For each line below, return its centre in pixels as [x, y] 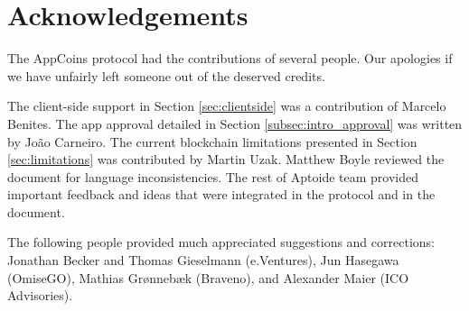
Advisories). [40, 295]
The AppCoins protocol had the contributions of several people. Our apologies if [230, 58]
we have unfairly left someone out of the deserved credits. [166, 75]
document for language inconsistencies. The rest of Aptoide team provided [213, 176]
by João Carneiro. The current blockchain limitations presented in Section [212, 141]
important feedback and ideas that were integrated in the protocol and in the [221, 194]
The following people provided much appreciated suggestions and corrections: [221, 242]
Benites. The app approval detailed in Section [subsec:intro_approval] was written [235, 123]
